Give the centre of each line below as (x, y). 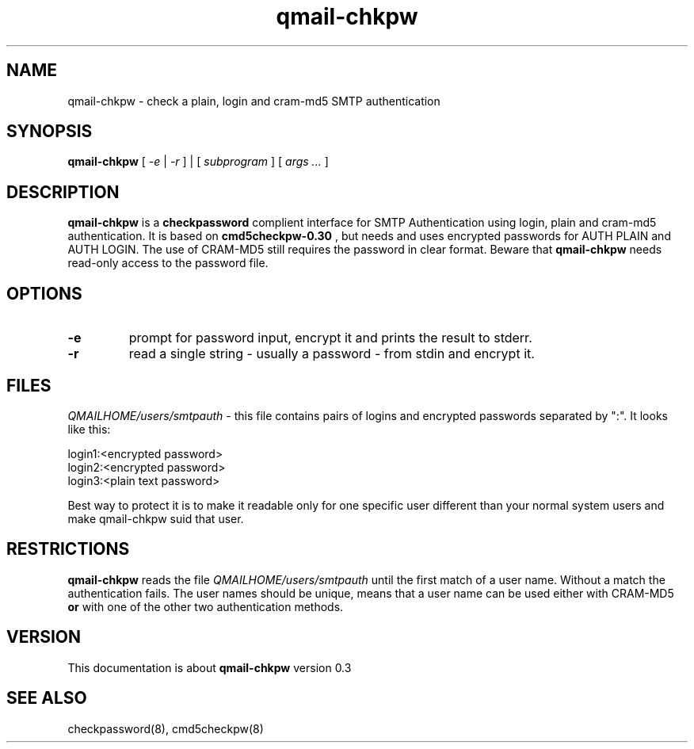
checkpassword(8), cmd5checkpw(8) (166, 728)
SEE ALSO (47, 698)
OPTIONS (44, 293)
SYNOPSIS (50, 132)
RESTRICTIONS (68, 549)
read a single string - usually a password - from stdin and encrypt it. (332, 354)
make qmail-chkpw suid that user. (156, 518)
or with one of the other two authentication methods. (206, 606)
